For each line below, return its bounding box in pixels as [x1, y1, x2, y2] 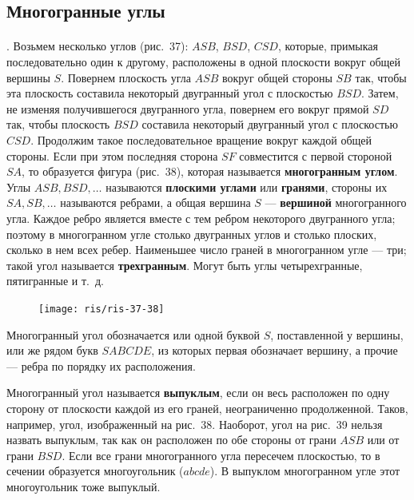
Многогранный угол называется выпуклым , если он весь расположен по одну [6, 384, 390, 401]
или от [367, 431, 400, 448]
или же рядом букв [6, 342, 98, 359]
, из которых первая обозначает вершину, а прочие [151, 342, 398, 359]
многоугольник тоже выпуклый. [6, 478, 161, 494]
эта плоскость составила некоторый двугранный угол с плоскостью [6, 85, 333, 101]
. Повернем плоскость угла [61, 69, 191, 85]
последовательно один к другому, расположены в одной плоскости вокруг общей [6, 53, 401, 69]
